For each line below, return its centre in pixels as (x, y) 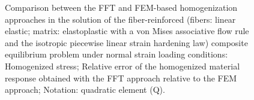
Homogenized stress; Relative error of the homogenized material (122, 66)
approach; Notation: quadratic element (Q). (85, 90)
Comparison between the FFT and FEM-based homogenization (121, 7)
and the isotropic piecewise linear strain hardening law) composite (126, 42)
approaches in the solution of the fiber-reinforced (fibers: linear (120, 19)
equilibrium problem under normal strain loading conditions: (116, 54)
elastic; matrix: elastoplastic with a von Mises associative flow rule (127, 31)
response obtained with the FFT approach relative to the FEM (121, 78)
